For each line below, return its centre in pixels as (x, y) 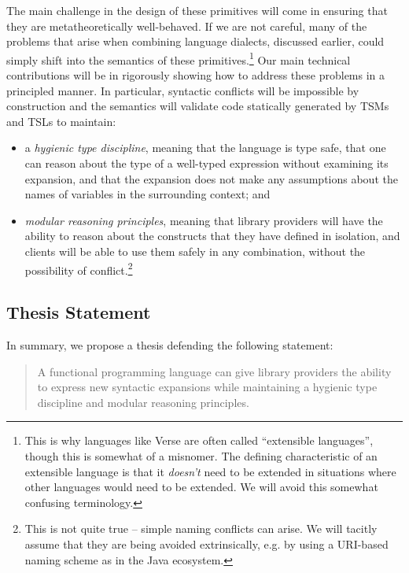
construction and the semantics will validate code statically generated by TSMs (198, 106)
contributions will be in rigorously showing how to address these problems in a (196, 75)
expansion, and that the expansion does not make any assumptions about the (211, 178)
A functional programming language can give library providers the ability (214, 371)
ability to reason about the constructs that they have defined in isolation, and (212, 236)
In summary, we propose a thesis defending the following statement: (170, 345)
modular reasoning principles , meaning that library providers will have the (204, 220)
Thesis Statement (79, 312)
